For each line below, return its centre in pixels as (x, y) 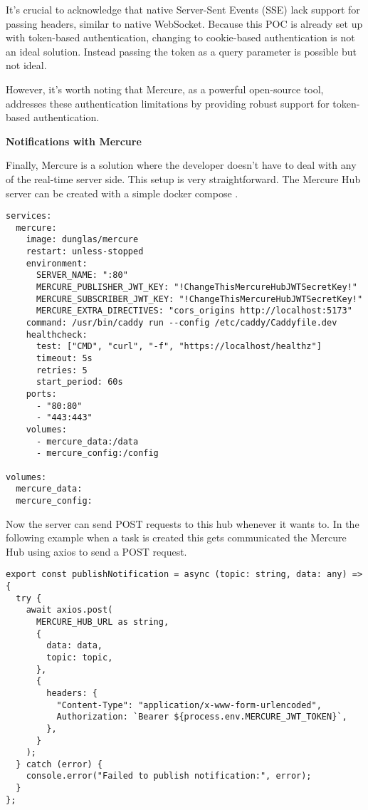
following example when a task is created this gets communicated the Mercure (176, 538)
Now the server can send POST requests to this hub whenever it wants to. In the (183, 523)
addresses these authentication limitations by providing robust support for (168, 103)
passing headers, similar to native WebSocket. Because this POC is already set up (184, 23)
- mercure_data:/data (87, 441)
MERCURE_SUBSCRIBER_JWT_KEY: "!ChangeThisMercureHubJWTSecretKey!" (199, 299)
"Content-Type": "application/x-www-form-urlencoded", (189, 705)
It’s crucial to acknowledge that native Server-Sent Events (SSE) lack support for (183, 9)
